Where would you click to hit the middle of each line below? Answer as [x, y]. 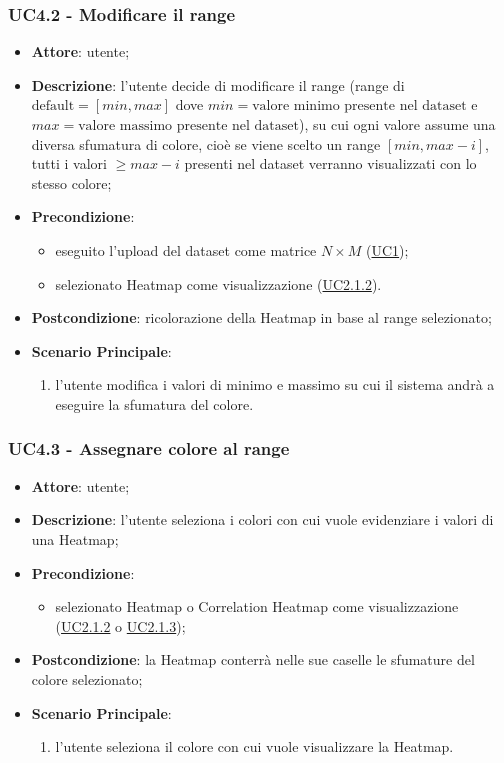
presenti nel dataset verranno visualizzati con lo [330, 163]
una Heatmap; [75, 538]
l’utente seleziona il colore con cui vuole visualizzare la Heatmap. [254, 746]
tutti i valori [69, 163]
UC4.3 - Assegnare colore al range [149, 448]
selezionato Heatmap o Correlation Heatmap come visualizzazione [257, 606]
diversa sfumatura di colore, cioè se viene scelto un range [206, 143]
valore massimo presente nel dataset [188, 126]
